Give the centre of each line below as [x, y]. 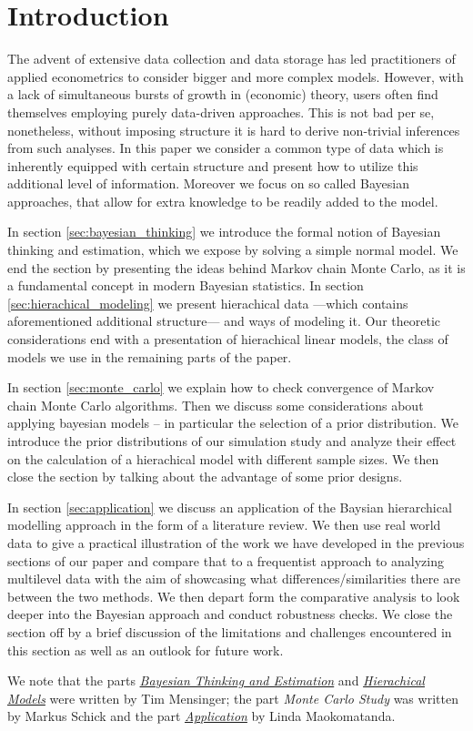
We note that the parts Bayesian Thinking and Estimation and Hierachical [216, 680]
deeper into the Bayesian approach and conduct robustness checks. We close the [230, 614]
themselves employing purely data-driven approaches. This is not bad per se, [221, 112]
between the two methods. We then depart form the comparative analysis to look [234, 596]
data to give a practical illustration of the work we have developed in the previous [236, 542]
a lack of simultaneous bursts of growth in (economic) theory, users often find [223, 94]
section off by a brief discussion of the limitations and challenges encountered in [230, 631]
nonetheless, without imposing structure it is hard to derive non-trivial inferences [234, 130]
